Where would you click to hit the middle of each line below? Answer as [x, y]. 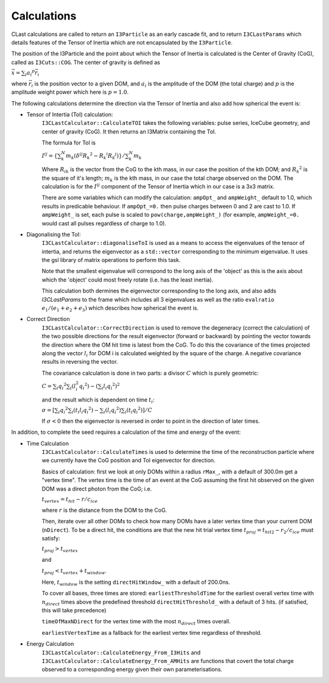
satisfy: [51, 538]
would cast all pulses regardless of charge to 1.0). [104, 223]
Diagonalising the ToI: [54, 234]
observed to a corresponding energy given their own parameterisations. [132, 670]
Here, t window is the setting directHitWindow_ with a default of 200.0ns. [136, 583]
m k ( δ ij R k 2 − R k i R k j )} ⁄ [95, 156]
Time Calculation [48, 443]
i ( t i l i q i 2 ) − [85, 410]
